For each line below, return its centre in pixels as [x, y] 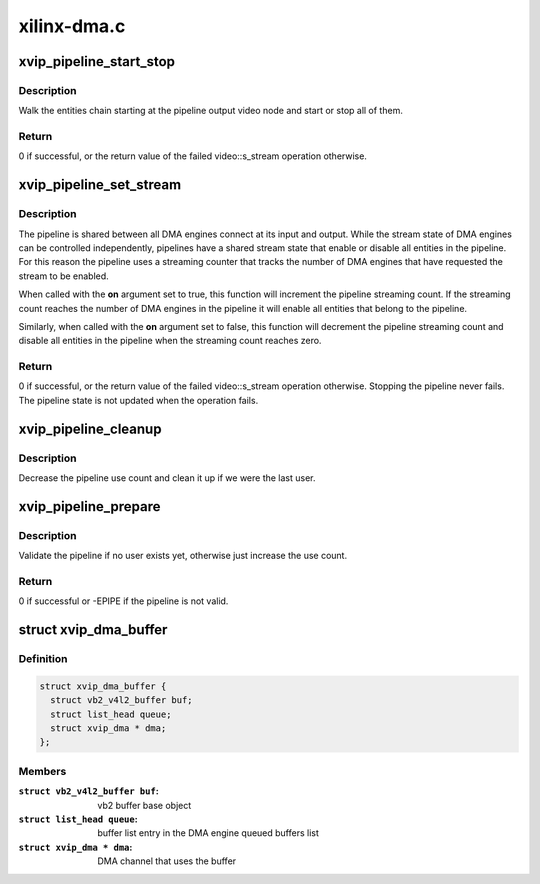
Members [42, 771]
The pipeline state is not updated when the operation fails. [138, 400]
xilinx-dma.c [72, 26]
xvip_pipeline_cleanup [90, 428]
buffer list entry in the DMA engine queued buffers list [208, 833]
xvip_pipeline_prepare [89, 506]
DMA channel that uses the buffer [167, 861]
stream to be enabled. [63, 276]
